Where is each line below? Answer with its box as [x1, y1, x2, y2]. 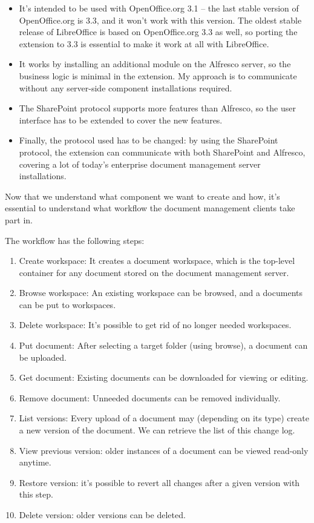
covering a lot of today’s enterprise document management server [19, 157, 261, 170]
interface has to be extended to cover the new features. [19, 113, 223, 126]
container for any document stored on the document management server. [19, 266, 289, 278]
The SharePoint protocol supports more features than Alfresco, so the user [19, 102, 296, 114]
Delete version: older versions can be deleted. [19, 508, 186, 521]
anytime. [19, 456, 51, 469]
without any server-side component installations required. [19, 81, 232, 94]
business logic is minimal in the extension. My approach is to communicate [19, 69, 297, 82]
